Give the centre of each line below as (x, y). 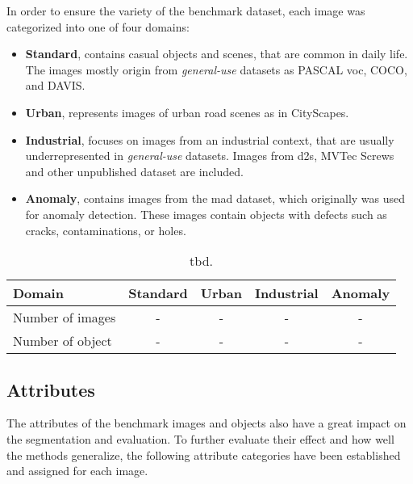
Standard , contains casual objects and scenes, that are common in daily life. (217, 54)
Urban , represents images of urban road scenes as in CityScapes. (187, 112)
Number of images (65, 318)
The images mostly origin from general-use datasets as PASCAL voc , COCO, (216, 69)
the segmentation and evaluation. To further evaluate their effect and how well (200, 438)
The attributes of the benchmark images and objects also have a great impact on (206, 423)
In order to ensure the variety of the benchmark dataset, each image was (186, 11)
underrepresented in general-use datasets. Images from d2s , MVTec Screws (210, 156)
